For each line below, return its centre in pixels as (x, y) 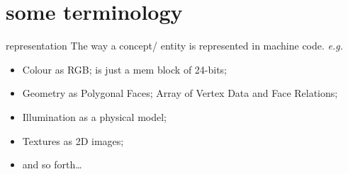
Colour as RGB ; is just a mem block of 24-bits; (125, 69)
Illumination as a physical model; (94, 116)
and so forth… (52, 164)
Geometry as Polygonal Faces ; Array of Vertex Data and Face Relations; (180, 93)
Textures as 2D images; (73, 140)
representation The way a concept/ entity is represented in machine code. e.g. (175, 46)
